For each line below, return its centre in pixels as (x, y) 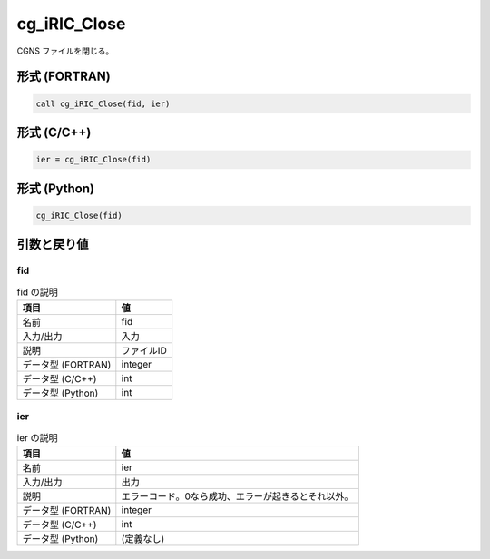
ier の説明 (37, 437)
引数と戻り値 (53, 245)
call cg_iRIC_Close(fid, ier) (103, 103)
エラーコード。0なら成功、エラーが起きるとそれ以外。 (237, 496)
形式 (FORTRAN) (64, 77)
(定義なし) (143, 538)
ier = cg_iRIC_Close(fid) (93, 160)
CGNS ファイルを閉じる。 (65, 51)
